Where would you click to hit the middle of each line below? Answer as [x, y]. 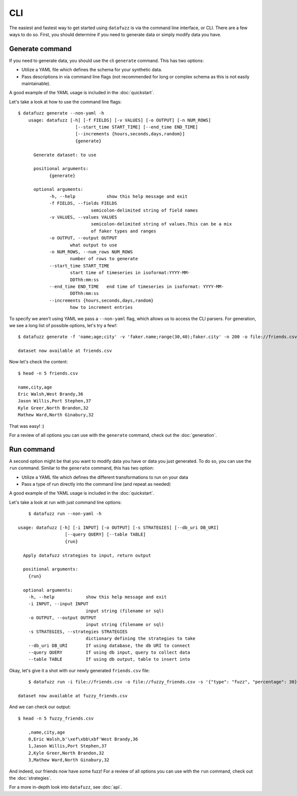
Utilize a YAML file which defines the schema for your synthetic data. [92, 70]
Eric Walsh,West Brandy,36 [51, 394]
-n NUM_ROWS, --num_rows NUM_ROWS [91, 252]
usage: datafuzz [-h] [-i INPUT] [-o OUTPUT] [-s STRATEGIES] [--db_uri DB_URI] [119, 528]
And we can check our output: [40, 707]
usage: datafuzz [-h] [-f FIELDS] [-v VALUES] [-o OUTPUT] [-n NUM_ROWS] [120, 120]
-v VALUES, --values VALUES [83, 217]
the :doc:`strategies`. [30, 778]
